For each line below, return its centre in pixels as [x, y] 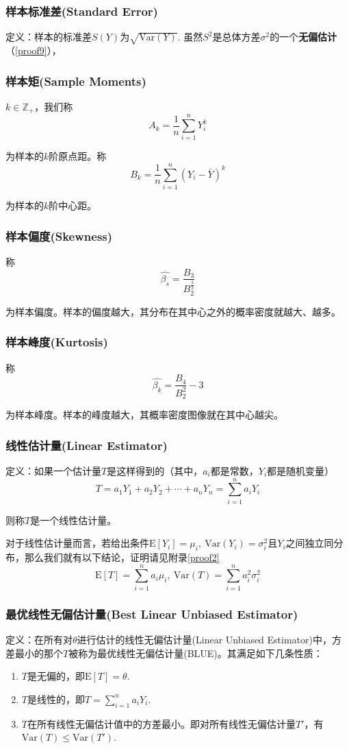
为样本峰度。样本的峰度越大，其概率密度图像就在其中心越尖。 [144, 415]
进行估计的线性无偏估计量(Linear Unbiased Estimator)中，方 [209, 639]
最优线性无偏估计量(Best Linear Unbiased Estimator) [152, 614]
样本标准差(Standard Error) [82, 11]
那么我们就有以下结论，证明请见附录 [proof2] [122, 557]
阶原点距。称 [78, 156]
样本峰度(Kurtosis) [57, 342]
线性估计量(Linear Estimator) [87, 445]
